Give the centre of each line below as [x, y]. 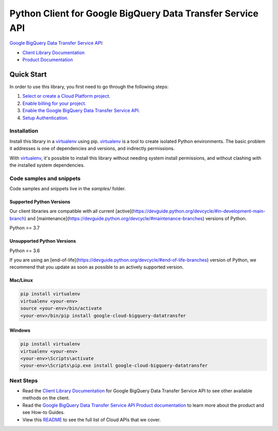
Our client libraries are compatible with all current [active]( [71, 211]
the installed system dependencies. [47, 165]
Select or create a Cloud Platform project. [66, 96]
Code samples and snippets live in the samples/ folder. [68, 189]
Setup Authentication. [46, 118]
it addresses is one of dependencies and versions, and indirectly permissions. [92, 149]
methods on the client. [46, 398]
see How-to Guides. [44, 412]
